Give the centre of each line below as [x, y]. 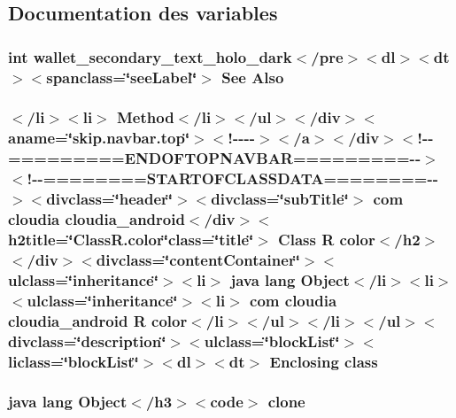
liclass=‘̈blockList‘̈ [73, 361]
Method [146, 117]
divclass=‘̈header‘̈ [109, 199]
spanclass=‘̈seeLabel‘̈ [122, 77]
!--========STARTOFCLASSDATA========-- [232, 178]
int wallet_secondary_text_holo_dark [150, 56]
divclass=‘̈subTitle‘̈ [280, 199]
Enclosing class [324, 361]
